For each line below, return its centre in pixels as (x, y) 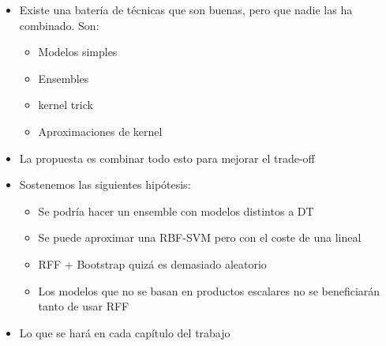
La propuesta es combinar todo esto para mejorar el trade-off (167, 158)
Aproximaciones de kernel (100, 131)
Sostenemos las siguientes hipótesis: (105, 184)
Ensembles (64, 78)
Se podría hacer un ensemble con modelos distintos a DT (176, 211)
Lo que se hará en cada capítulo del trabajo (125, 332)
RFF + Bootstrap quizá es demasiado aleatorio (152, 263)
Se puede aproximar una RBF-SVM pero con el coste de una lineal (200, 237)
